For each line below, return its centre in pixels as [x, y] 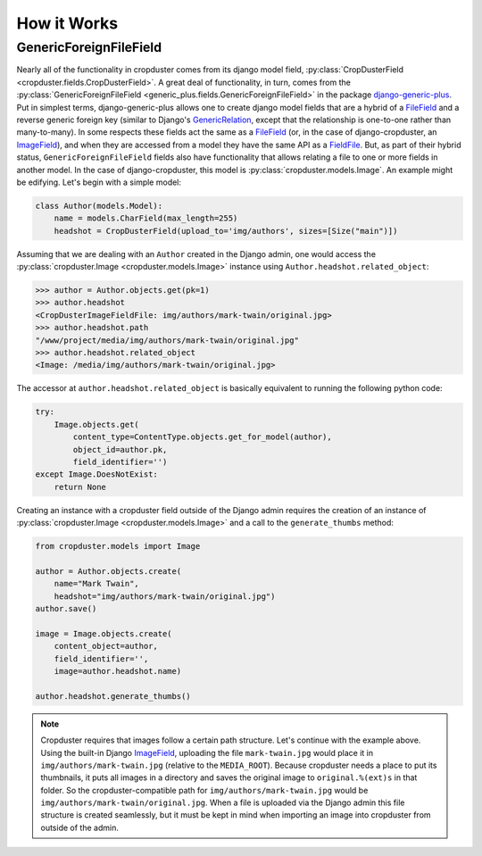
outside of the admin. [80, 827]
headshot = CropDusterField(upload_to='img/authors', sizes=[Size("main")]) [226, 231]
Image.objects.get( [97, 424]
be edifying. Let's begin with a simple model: [99, 182]
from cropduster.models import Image [118, 546]
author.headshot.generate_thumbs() [113, 696]
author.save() [66, 608]
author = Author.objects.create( [108, 571]
